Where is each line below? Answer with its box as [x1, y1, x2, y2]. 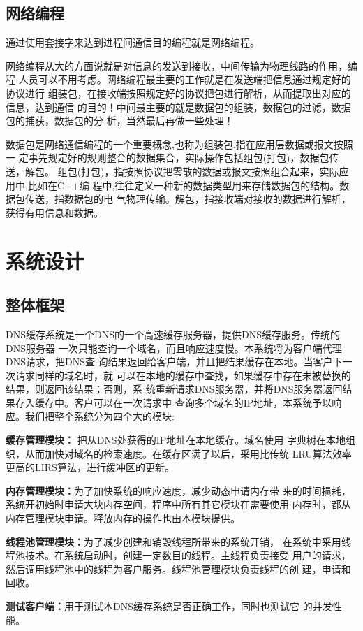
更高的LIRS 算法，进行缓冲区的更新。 [6, 460, 175, 474]
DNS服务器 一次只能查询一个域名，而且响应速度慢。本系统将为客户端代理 [6, 340, 342, 355]
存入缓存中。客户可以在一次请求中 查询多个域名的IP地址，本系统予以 [15, 395, 332, 409]
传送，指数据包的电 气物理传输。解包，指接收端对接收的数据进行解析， [24, 191, 351, 206]
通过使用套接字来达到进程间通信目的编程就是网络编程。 [6, 35, 260, 50]
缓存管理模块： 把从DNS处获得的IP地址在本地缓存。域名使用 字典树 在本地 [6, 433, 346, 447]
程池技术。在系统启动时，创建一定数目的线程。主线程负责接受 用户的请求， [6, 548, 351, 563]
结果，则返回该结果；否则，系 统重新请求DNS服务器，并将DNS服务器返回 [6, 382, 343, 396]
